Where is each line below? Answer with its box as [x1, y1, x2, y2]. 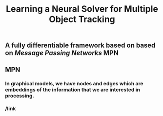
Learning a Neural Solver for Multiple [5, 3, 159, 15]
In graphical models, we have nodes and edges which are [5, 80, 143, 87]
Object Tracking [48, 14, 116, 25]
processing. [5, 92, 34, 99]
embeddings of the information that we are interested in [5, 86, 141, 93]
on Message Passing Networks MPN [5, 49, 119, 57]
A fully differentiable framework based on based [5, 41, 156, 50]
